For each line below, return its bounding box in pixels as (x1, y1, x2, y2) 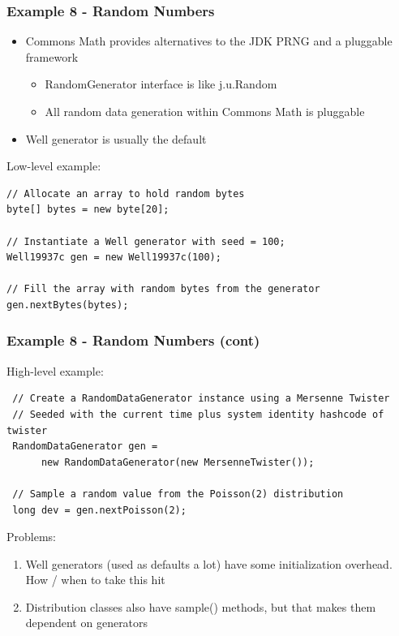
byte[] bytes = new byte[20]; (6, 204, 169, 216)
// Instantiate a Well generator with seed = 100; (6, 235, 285, 247)
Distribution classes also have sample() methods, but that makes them (25, 598, 376, 615)
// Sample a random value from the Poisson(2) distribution (12, 488, 344, 500)
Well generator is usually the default (25, 130, 207, 147)
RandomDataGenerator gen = (12, 440, 158, 453)
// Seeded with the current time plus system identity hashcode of (12, 408, 384, 420)
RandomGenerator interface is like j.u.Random (45, 75, 277, 92)
